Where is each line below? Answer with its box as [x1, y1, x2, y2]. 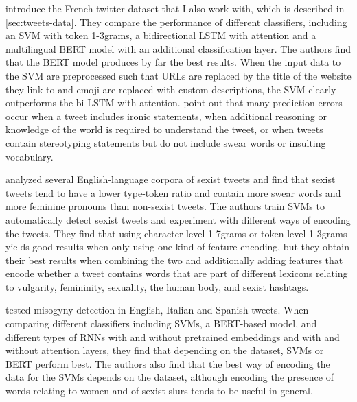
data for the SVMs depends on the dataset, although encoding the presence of [5, 370, 334, 384]
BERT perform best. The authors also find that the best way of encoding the [5, 356, 330, 370]
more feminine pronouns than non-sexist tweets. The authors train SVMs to [5, 199, 325, 213]
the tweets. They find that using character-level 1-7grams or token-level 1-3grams [5, 226, 347, 240]
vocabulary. [5, 149, 54, 163]
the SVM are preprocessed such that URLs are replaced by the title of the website [5, 68, 352, 82]
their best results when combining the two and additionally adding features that [5, 252, 343, 267]
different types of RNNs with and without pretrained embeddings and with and [5, 329, 340, 344]
